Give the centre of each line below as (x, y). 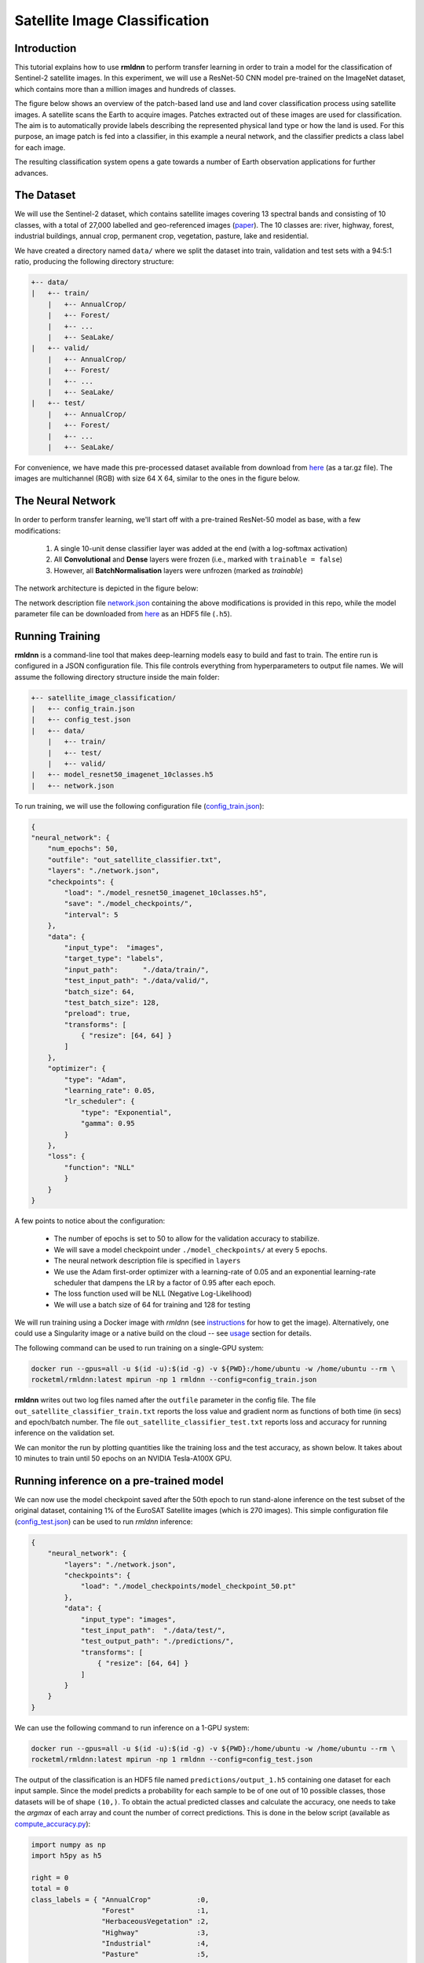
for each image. (40, 147)
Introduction (46, 48)
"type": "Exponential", (126, 1112)
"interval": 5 (91, 914)
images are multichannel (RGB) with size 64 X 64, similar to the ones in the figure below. (157, 478)
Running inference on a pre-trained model (119, 1480)
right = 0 (50, 1877)
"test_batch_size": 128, (112, 1002)
